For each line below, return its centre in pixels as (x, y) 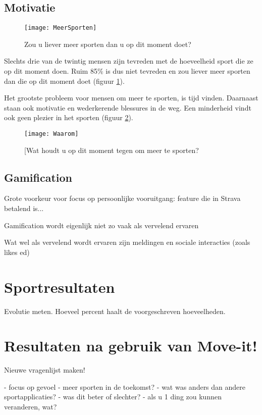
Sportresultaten (60, 287)
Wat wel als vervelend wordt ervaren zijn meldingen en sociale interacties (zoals (127, 242)
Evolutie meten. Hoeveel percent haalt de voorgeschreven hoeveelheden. (115, 311)
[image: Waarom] (51, 134)
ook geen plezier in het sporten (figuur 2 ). (69, 117)
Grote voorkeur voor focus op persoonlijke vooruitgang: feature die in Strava (122, 198)
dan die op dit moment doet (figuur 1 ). (64, 81)
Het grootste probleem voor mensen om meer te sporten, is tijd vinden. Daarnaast (131, 98)
